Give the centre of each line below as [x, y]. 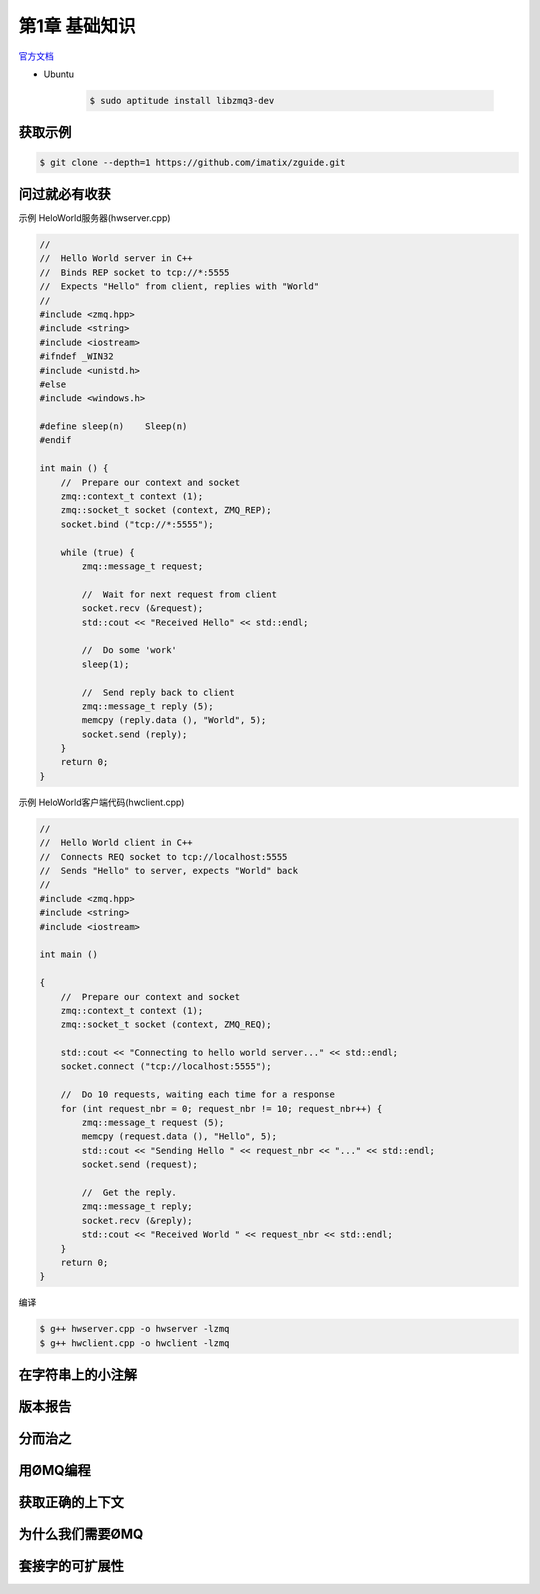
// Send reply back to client [158, 692]
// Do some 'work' [129, 650]
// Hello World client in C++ [116, 843]
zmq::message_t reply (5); [147, 706]
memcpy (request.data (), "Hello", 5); [179, 1136]
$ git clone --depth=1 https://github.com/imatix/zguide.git [192, 162]
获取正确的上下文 [71, 1502]
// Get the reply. [129, 1192]
